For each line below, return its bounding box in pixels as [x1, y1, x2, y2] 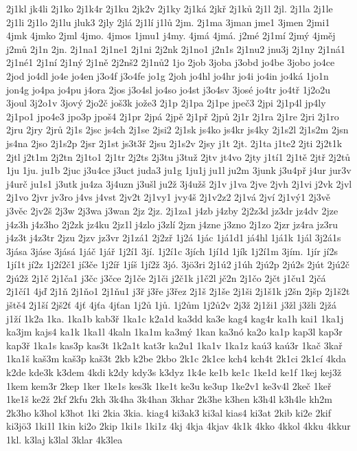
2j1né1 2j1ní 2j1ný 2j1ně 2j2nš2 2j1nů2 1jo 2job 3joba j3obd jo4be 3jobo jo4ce [6, 55, 335, 69]
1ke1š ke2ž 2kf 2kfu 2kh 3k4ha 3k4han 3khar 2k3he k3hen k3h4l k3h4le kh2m [6, 392, 332, 406]
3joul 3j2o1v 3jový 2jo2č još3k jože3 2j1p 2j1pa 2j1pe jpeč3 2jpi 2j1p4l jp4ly [6, 96, 326, 110]
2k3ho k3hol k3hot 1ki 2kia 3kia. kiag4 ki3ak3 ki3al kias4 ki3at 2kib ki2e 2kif [6, 405, 332, 419]
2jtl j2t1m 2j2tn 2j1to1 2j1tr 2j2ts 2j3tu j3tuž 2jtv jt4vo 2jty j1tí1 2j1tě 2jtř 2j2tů [6, 149, 351, 164]
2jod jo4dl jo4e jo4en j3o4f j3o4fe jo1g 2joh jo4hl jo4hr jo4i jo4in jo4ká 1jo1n [6, 68, 329, 82]
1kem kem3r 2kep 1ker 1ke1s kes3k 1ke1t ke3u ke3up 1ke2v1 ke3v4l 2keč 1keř [6, 378, 332, 393]
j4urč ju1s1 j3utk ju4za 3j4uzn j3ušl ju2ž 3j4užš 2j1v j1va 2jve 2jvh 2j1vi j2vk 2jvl [6, 176, 352, 190]
